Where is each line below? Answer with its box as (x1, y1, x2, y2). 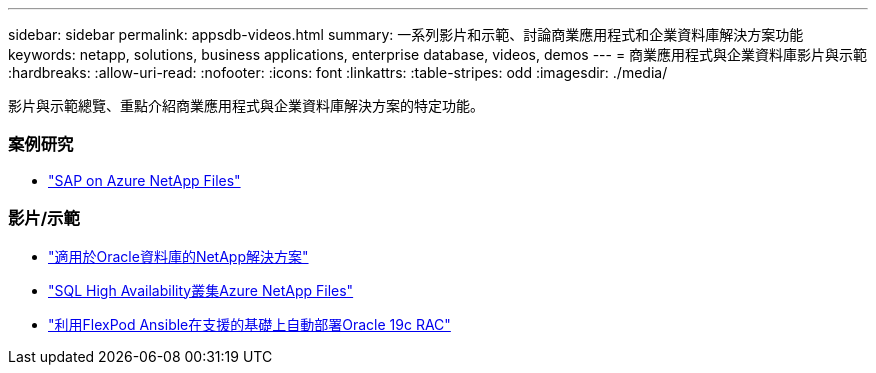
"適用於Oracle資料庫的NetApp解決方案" (48, 247, 309, 265)
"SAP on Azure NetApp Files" (48, 171, 241, 189)
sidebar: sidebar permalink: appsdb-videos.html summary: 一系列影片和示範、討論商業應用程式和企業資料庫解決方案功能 (8, 26, 804, 43)
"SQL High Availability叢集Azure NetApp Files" (48, 281, 354, 299)
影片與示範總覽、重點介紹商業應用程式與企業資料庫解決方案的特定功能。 (8, 97, 484, 114)
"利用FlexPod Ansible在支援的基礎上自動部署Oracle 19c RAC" (48, 315, 451, 333)
